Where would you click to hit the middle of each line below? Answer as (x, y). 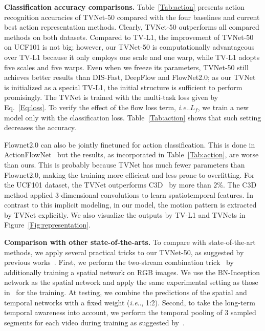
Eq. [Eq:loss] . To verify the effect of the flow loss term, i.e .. (97, 107)
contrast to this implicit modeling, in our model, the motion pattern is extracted (130, 205)
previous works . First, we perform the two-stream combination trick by (119, 262)
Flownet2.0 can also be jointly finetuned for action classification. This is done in (130, 144)
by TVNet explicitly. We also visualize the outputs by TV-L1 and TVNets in (125, 214)
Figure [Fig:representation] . (48, 225)
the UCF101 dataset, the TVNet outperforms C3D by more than (108, 185)
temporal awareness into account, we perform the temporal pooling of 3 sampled (130, 312)
